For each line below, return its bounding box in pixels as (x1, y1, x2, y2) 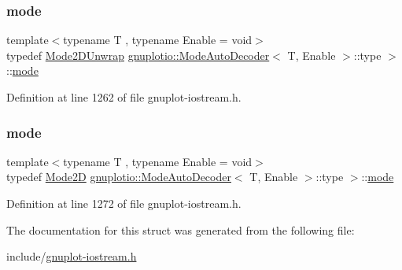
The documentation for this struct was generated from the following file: (6, 221, 355, 238)
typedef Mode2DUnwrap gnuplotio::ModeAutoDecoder (6, 46, 270, 63)
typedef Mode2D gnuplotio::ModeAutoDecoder (6, 168, 231, 185)
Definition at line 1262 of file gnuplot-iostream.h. (6, 89, 242, 105)
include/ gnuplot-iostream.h (6, 248, 137, 264)
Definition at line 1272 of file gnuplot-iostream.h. (6, 195, 242, 211)
